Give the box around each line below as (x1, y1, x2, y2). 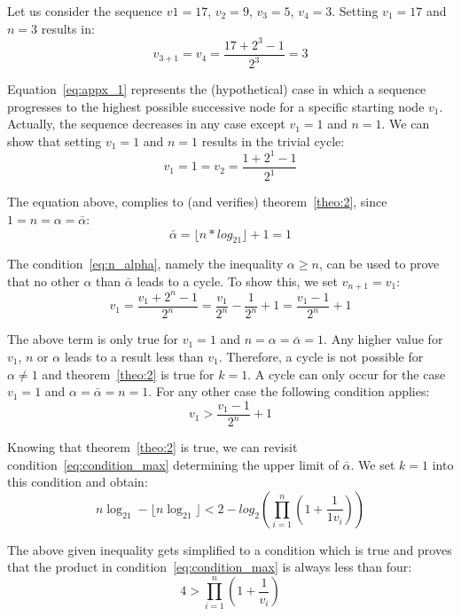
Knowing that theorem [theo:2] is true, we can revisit (7, 438, 298, 456)
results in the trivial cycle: (201, 131, 345, 150)
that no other (7, 271, 80, 290)
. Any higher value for (324, 330, 443, 348)
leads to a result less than (64, 347, 204, 365)
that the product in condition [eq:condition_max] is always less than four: (7, 558, 412, 576)
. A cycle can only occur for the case (247, 364, 446, 383)
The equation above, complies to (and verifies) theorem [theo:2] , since (7, 192, 387, 211)
